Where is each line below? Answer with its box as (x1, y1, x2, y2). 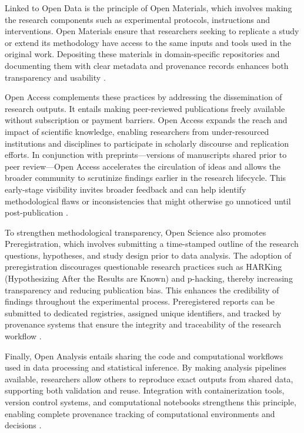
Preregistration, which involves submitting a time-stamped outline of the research (5, 237, 299, 250)
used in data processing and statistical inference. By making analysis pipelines (5, 361, 286, 373)
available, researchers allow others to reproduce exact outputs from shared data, (5, 372, 293, 385)
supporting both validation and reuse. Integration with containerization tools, (5, 384, 285, 396)
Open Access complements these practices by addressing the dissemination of (5, 91, 282, 103)
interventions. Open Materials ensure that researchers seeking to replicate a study (5, 25, 299, 37)
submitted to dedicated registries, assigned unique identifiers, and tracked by (5, 306, 282, 319)
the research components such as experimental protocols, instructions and (5, 13, 270, 25)
